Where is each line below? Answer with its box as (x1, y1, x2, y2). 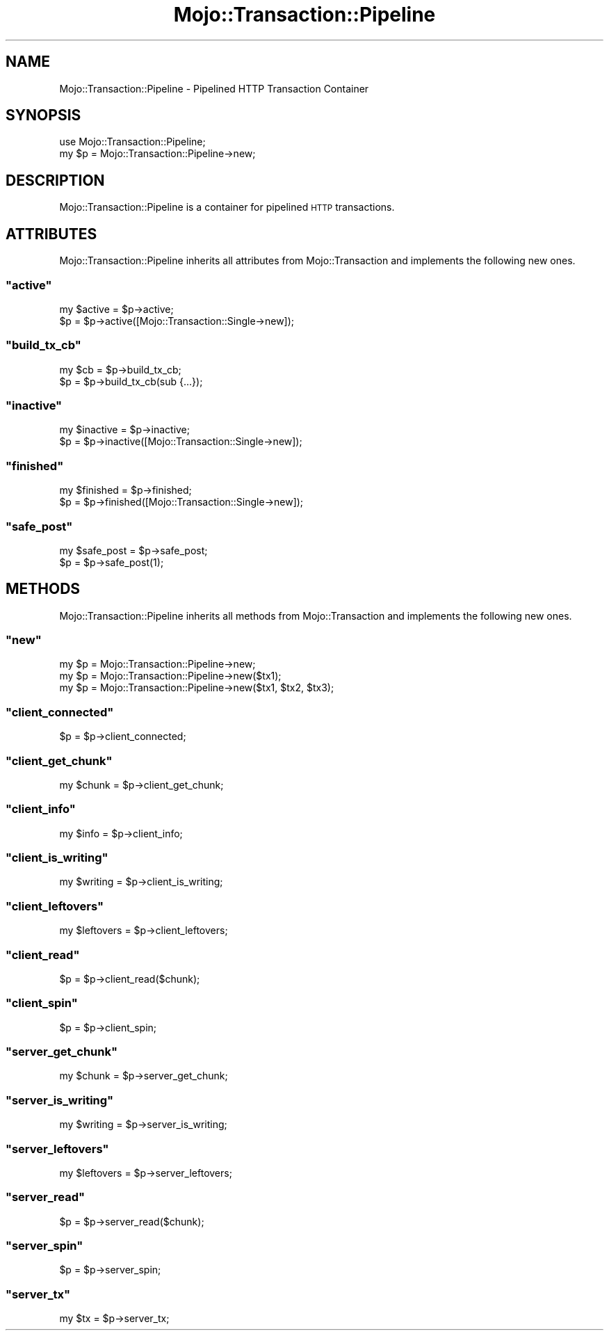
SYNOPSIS (6, 106, 81, 124)
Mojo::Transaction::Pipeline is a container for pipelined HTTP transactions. (59, 201, 395, 214)
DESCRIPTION (6, 171, 105, 189)
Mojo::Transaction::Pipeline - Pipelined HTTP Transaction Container (59, 82, 369, 95)
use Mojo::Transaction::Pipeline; (59, 136, 206, 148)
